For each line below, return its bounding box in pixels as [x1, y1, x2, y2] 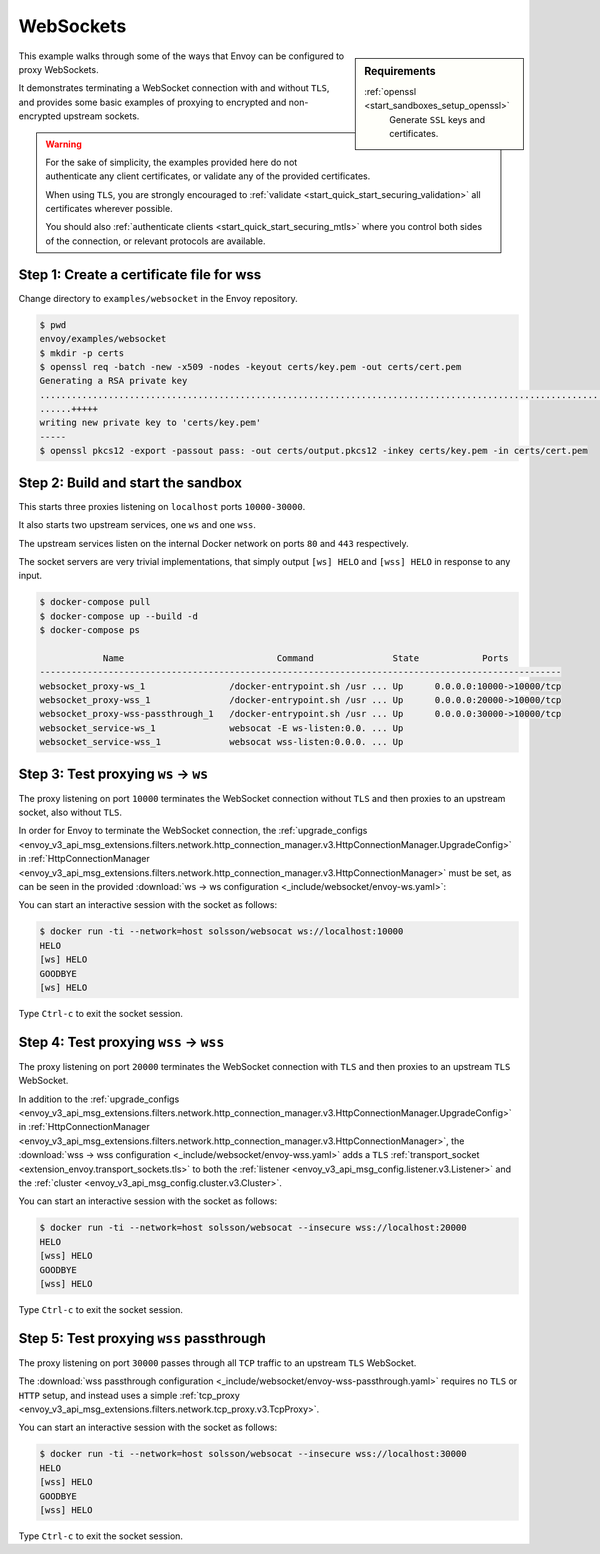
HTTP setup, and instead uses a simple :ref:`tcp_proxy [18, 1389, 240, 1401]
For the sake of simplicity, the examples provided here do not [45, 156, 298, 168]
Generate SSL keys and [389, 113, 486, 125]
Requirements [364, 64, 436, 78]
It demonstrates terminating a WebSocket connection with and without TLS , [18, 82, 330, 94]
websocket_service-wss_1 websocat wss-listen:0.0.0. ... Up [39, 736, 404, 748]
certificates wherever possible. [45, 203, 174, 215]
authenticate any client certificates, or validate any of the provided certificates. [45, 170, 371, 182]
